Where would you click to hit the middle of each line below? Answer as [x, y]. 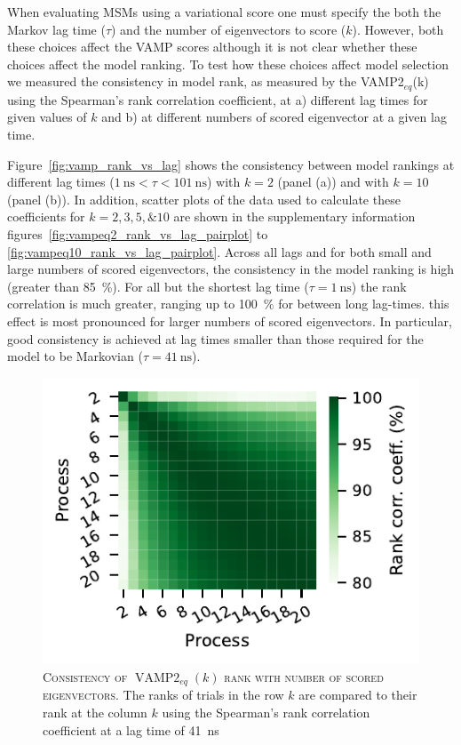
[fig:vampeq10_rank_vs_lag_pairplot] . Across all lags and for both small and [219, 251]
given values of [47, 117]
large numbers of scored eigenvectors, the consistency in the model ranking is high [231, 269]
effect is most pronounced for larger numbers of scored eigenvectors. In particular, [230, 320]
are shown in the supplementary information [294, 216]
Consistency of [85, 676]
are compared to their [358, 695]
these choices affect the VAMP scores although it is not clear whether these [212, 47]
